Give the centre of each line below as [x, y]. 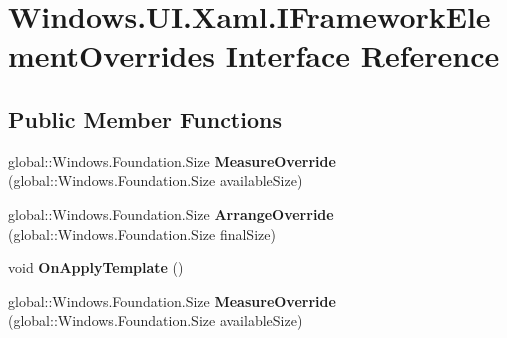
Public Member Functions [145, 118]
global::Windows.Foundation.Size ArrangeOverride [171, 213]
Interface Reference [362, 55]
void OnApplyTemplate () [96, 267]
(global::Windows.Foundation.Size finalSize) [142, 233]
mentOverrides [111, 55]
